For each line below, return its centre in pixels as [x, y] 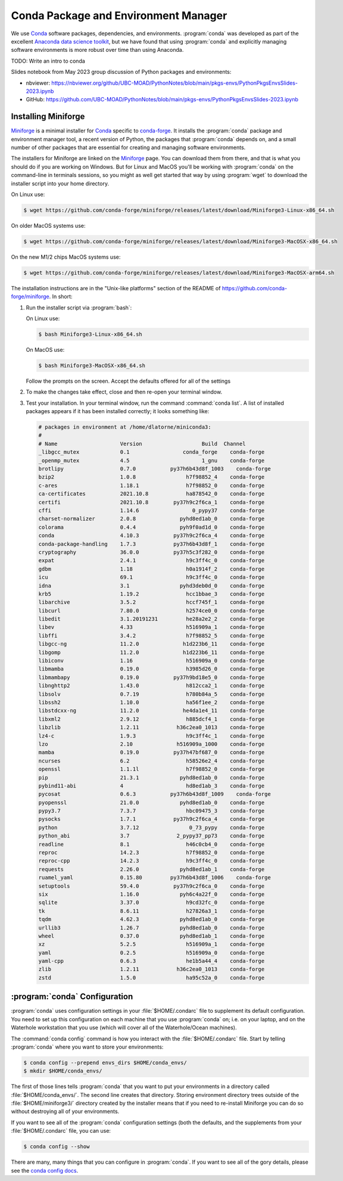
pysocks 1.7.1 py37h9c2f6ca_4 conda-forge [152, 819]
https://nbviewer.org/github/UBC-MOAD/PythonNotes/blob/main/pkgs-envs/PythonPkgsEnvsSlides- [174, 83]
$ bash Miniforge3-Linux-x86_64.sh [90, 334]
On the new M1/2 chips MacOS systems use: [66, 257]
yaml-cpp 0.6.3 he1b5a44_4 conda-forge [152, 961]
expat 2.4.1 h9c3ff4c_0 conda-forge [152, 561]
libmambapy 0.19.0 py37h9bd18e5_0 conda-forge [152, 677]
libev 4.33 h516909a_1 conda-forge [152, 627]
